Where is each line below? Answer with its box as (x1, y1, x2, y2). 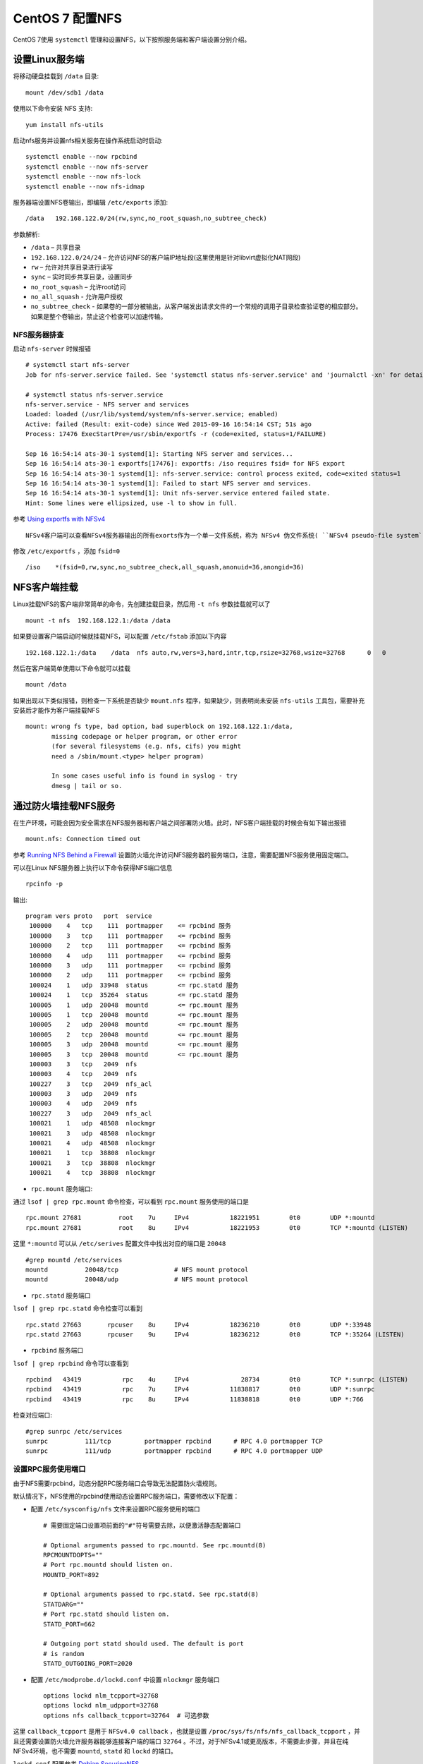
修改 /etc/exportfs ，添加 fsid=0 (13, 547, 120, 555)
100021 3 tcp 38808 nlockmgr (29, 1159, 157, 1167)
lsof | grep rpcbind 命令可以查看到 (13, 1359, 130, 1367)
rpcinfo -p (25, 880, 63, 888)
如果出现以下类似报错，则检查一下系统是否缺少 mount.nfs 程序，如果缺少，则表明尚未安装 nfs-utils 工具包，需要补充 (13, 696, 365, 705)
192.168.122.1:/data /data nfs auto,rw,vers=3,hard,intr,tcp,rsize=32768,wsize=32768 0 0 (25, 648, 386, 656)
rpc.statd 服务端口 (30, 1291, 91, 1300)
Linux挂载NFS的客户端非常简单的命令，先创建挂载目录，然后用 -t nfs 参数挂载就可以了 (13, 600, 271, 608)
